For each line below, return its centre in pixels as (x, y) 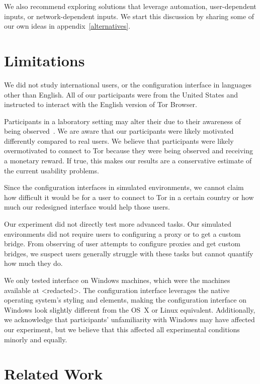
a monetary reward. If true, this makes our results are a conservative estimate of (128, 161)
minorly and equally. (36, 339)
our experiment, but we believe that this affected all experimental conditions (122, 329)
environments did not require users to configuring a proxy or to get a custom (122, 233)
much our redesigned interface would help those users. (87, 207)
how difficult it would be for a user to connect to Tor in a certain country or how (129, 197)
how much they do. (33, 263)
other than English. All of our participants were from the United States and (121, 94)
